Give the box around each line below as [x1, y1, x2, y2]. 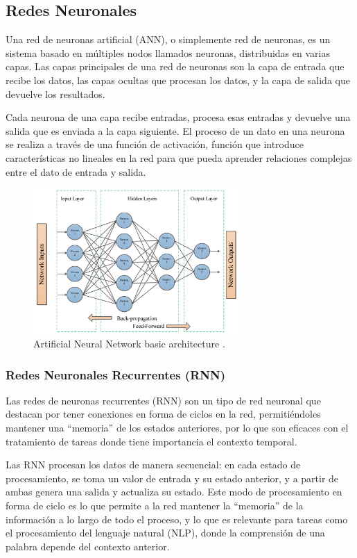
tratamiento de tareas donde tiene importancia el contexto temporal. [6, 434, 297, 448]
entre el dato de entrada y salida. [6, 164, 146, 179]
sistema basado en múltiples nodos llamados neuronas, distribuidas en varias [6, 45, 330, 60]
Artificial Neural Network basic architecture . [33, 336, 225, 350]
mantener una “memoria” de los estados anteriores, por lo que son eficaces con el [6, 420, 349, 434]
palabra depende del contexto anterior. [6, 539, 170, 553]
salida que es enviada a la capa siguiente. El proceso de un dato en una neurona [6, 123, 345, 138]
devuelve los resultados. [6, 86, 105, 101]
